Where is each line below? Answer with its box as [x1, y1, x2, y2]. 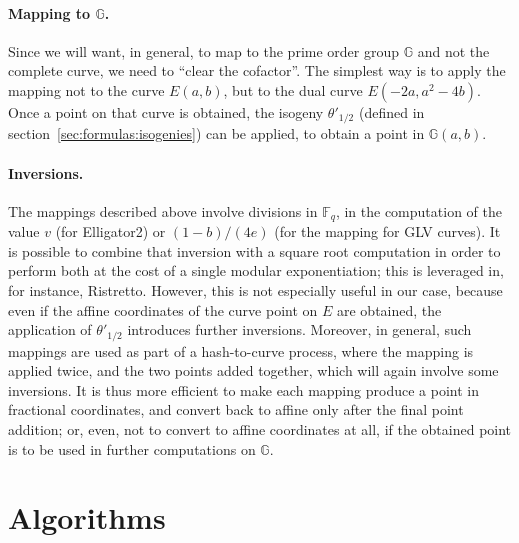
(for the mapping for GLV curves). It [274, 221, 501, 242]
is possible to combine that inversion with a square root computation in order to [8, 240, 501, 261]
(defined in [358, 101, 425, 122]
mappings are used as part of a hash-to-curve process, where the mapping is [8, 340, 474, 361]
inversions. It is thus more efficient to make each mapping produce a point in [8, 379, 479, 400]
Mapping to [8, 2, 91, 23]
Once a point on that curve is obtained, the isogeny [8, 101, 324, 122]
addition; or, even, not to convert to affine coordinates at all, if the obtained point [8, 419, 512, 440]
